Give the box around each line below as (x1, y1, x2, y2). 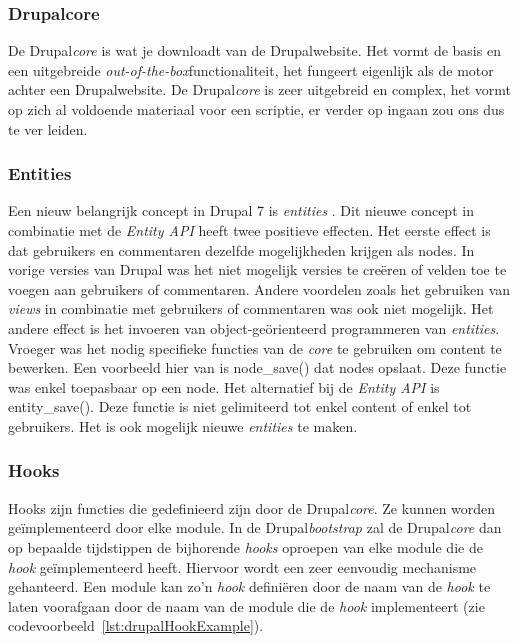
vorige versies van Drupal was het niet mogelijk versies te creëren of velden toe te (8, 259, 507, 280)
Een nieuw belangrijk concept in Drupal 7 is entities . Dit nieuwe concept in (8, 200, 474, 221)
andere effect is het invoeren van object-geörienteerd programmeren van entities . (8, 317, 500, 338)
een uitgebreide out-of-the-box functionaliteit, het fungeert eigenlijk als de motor (8, 59, 494, 80)
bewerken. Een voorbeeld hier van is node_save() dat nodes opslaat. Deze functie (8, 357, 507, 378)
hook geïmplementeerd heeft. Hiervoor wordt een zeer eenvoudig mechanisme (8, 556, 477, 577)
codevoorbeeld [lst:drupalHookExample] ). (8, 615, 264, 636)
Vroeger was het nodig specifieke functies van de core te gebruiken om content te (8, 337, 502, 358)
